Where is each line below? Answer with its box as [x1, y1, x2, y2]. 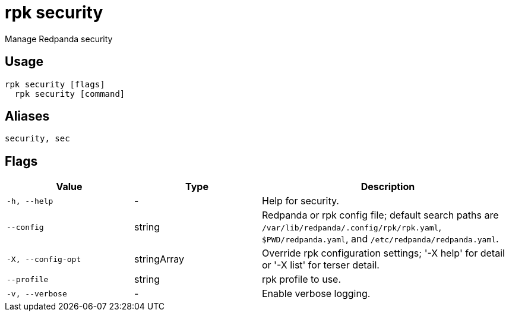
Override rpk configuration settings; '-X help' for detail [262, 247, 505, 260]
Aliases [5, 109, 50, 124]
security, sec [5, 134, 70, 144]
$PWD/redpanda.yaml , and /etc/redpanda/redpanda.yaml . [262, 233, 499, 245]
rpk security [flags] [5, 79, 105, 89]
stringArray [134, 253, 185, 266]
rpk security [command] [14, 89, 125, 99]
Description [361, 181, 415, 193]
